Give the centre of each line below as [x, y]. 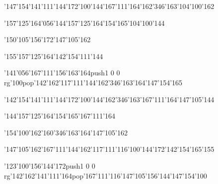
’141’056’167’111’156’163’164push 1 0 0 [62, 73]
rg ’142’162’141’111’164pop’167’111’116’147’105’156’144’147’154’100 [106, 175]
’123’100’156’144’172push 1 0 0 [50, 165]
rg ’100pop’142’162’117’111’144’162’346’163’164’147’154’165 [93, 82]
